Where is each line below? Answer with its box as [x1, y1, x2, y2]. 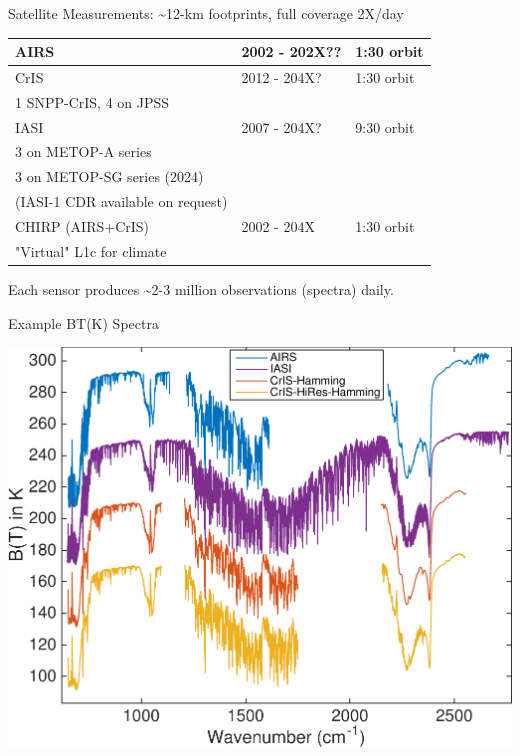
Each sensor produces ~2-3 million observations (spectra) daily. [8, 278, 394, 299]
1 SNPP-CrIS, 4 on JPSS [15, 91, 170, 112]
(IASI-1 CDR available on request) [15, 191, 228, 212]
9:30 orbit [355, 116, 415, 137]
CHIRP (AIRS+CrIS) [15, 216, 150, 236]
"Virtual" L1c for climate [15, 240, 167, 261]
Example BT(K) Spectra [8, 312, 159, 333]
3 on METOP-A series [15, 141, 152, 162]
